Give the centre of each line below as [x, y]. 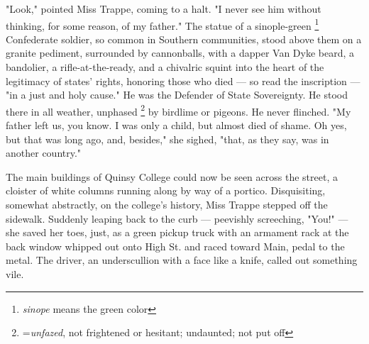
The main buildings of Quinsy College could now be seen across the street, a [172, 176]
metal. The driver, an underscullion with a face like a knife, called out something [182, 260]
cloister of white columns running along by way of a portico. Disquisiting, [166, 190]
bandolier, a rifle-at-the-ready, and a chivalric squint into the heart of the [165, 67]
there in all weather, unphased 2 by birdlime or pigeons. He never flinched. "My [178, 110]
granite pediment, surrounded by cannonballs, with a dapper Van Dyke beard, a [180, 53]
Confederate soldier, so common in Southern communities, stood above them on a [184, 39]
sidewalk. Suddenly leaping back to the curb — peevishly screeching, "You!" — [177, 218]
